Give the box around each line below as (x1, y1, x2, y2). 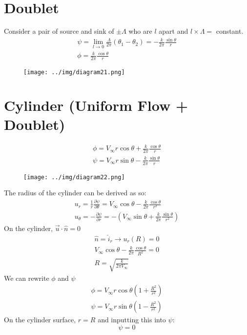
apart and (159, 26, 188, 36)
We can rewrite (4, 272, 49, 283)
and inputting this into (98, 314, 166, 325)
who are (128, 26, 152, 36)
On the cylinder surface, (4, 314, 76, 325)
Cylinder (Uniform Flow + (4, 95, 188, 115)
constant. (216, 26, 244, 36)
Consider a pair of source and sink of (4, 26, 114, 36)
